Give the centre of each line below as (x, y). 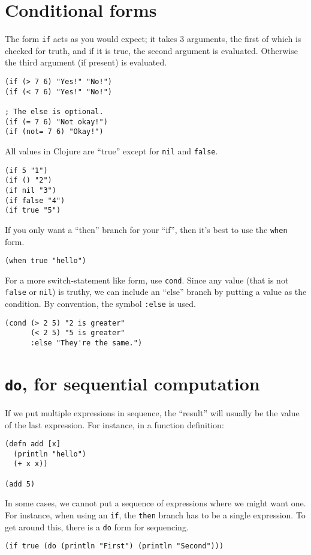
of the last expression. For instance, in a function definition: (114, 424)
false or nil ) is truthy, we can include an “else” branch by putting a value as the (156, 292)
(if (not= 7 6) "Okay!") (54, 132)
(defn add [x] (33, 444)
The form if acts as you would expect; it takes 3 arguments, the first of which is (153, 39)
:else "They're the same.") (86, 343)
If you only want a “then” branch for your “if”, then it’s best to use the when (146, 229)
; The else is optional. (54, 111)
